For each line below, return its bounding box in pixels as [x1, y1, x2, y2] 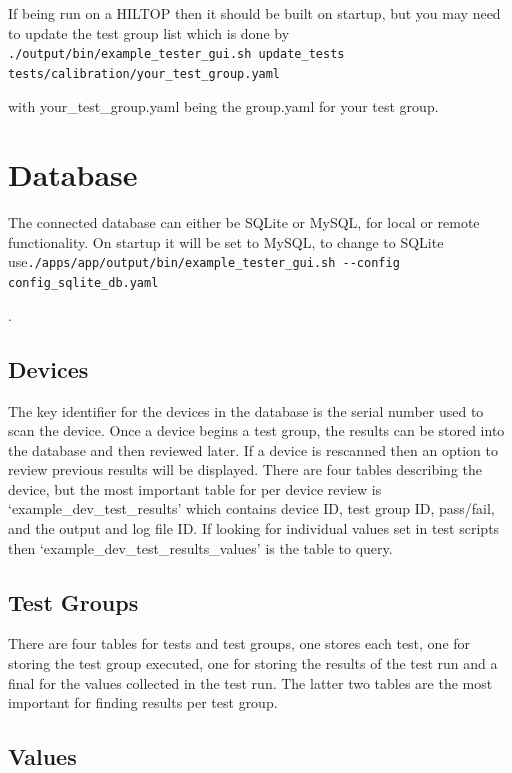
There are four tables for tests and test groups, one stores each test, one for [8, 633, 471, 654]
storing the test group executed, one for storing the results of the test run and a [8, 653, 498, 674]
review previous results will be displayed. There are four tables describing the [8, 459, 483, 480]
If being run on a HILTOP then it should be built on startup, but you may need [8, 3, 501, 23]
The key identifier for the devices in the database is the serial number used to [8, 400, 484, 421]
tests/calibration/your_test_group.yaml [8, 66, 281, 81]
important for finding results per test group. [8, 692, 278, 713]
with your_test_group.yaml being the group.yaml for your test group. [8, 95, 439, 116]
